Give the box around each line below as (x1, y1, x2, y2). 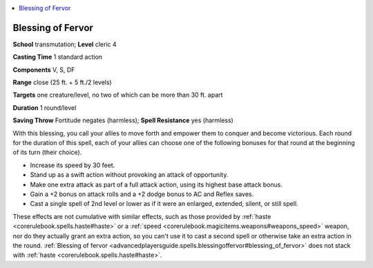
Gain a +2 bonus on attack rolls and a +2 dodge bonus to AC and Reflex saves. (30, 190, 254, 198)
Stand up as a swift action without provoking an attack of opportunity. (30, 171, 229, 179)
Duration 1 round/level (12, 104, 77, 112)
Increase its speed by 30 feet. (30, 161, 115, 169)
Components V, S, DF (12, 66, 75, 74)
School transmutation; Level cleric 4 (12, 40, 117, 48)
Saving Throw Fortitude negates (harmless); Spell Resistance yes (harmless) (12, 116, 234, 124)
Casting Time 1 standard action (12, 52, 103, 61)
